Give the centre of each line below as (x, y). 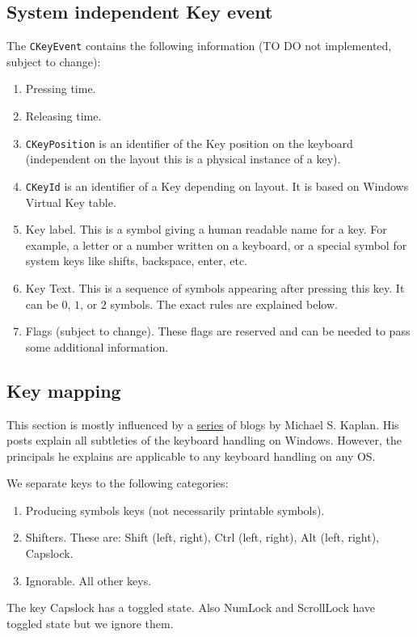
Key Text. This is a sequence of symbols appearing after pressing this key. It (215, 287)
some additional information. (97, 346)
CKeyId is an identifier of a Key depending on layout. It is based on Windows (217, 186)
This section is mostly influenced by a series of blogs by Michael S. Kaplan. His (203, 424)
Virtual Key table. (71, 202)
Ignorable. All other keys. (88, 580)
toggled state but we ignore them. (90, 623)
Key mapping (64, 390)
